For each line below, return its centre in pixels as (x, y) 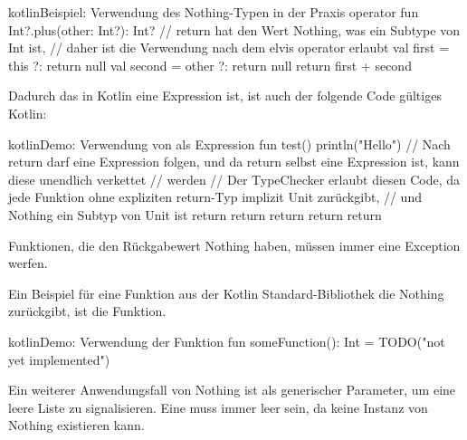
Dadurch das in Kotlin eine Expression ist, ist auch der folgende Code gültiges (225, 96)
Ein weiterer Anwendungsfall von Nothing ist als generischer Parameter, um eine (232, 390)
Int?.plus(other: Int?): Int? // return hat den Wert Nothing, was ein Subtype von (234, 29)
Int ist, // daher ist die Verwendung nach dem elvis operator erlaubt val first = (229, 48)
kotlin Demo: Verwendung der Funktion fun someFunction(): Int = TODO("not (227, 341)
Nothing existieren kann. (76, 425)
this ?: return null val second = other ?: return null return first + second (210, 65)
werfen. (28, 263)
